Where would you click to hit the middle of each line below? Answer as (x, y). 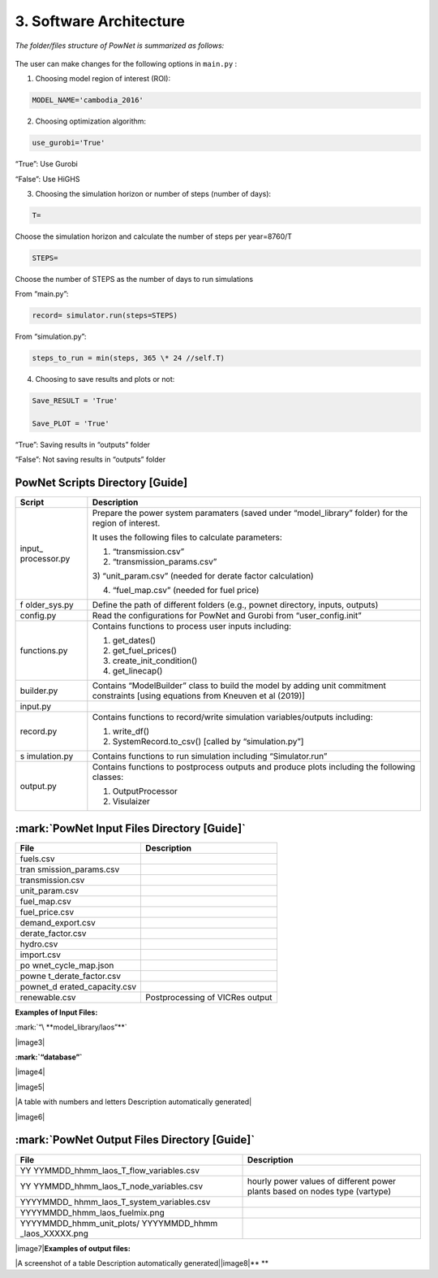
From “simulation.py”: (51, 336)
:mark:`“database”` (49, 1057)
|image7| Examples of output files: (73, 1248)
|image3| (30, 1042)
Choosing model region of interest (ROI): (103, 79)
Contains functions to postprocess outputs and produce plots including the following (253, 767)
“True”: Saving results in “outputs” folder (82, 445)
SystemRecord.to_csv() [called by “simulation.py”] (208, 742)
